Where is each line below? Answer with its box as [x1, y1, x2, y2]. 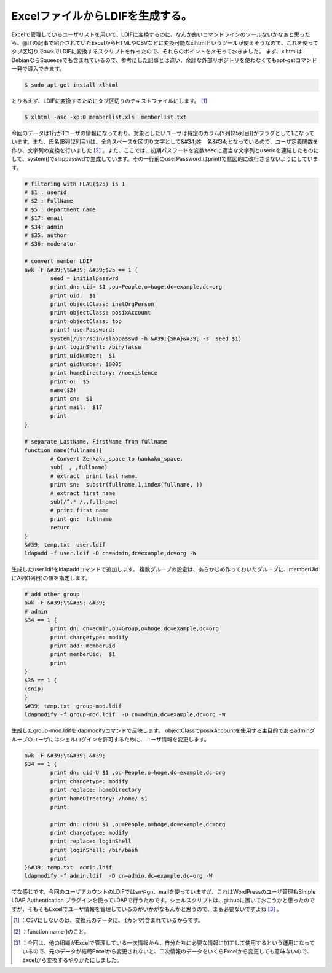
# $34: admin [24, 223, 64, 230]
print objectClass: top [50, 318, 122, 325]
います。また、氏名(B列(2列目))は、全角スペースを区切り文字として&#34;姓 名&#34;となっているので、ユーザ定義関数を [11, 138, 319, 146]
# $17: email [24, 215, 64, 222]
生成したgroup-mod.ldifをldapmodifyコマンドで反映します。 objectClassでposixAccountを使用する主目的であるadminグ [11, 727, 315, 734]
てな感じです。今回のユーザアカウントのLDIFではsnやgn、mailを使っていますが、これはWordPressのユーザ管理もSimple [11, 888, 316, 896]
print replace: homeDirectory [50, 786, 141, 794]
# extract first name [50, 490, 116, 497]
